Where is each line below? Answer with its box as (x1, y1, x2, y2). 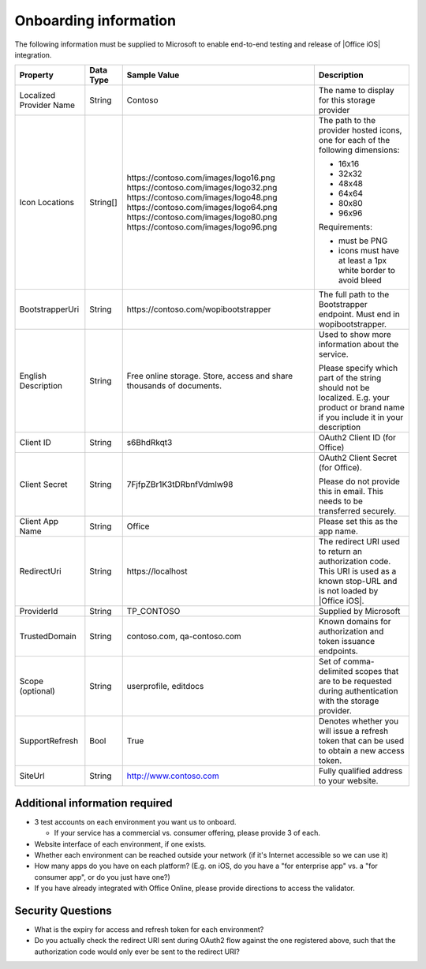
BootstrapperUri (19, 304, 80, 315)
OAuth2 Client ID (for (318, 432, 396, 443)
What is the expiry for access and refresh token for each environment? (34, 925, 264, 934)
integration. (14, 50, 52, 59)
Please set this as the (318, 516, 398, 527)
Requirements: (318, 222, 373, 233)
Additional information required (14, 796, 173, 810)
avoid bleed (338, 275, 382, 286)
